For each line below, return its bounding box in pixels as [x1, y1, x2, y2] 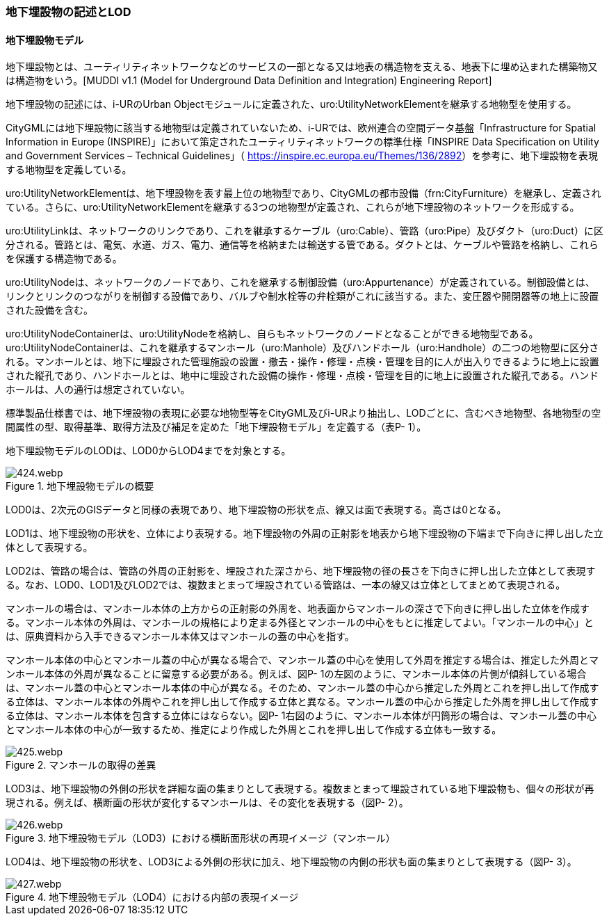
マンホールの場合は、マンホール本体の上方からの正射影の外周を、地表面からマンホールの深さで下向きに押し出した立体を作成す [6, 602, 590, 615]
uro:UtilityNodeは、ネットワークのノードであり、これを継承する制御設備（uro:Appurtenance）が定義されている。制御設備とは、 [6, 276, 595, 289]
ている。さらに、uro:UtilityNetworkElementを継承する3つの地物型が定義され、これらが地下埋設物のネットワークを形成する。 [6, 201, 580, 214]
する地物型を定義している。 [6, 163, 132, 176]
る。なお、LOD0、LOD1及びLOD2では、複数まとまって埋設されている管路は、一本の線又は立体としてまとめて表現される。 [6, 579, 566, 591]
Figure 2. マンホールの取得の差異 [6, 759, 156, 771]
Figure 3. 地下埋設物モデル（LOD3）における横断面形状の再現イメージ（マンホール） [6, 832, 396, 844]
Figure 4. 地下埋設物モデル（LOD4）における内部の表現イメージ [6, 891, 299, 904]
